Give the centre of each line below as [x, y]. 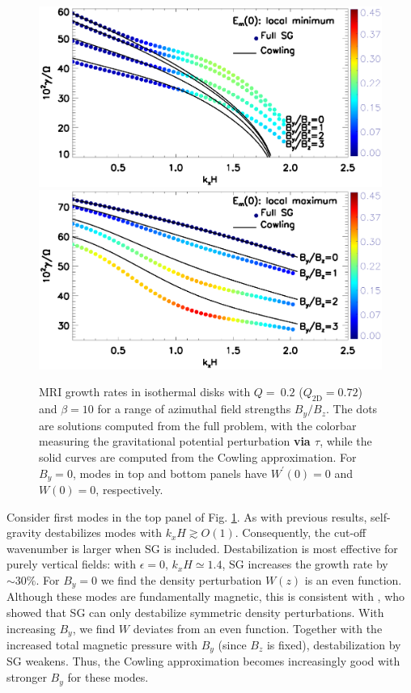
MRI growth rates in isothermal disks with [145, 392]
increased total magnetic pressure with [102, 645]
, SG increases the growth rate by [305, 564]
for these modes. [108, 677]
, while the [346, 441]
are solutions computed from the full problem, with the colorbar [198, 425]
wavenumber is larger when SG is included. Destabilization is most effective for [202, 548]
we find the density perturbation [181, 579]
